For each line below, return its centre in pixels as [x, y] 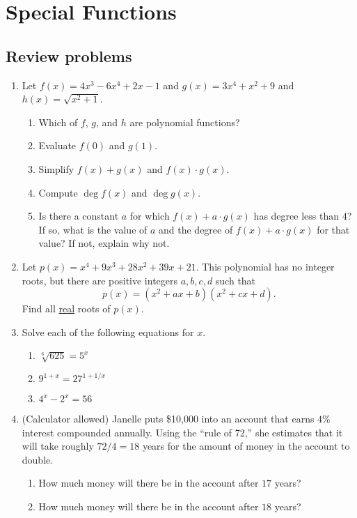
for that [333, 229]
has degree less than [296, 216]
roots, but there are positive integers [100, 280]
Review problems [69, 55]
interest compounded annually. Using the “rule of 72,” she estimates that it [182, 432]
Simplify [56, 168]
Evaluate [57, 145]
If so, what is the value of [93, 229]
